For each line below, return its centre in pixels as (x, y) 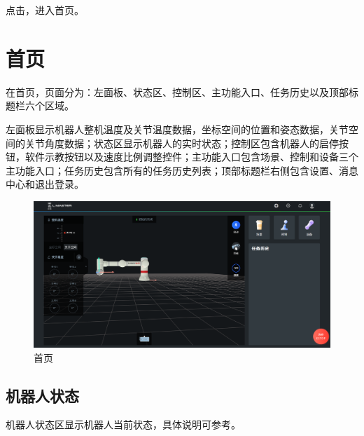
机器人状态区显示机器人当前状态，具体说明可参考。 (123, 424)
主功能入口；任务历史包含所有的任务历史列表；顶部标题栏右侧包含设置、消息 (182, 170)
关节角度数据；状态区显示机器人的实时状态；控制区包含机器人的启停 (182, 143)
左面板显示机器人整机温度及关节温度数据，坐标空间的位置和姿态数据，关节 (177, 129)
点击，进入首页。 (45, 10)
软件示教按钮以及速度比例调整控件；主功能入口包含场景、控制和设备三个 (191, 157)
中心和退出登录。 (45, 184)
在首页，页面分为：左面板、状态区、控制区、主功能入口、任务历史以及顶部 (177, 91)
